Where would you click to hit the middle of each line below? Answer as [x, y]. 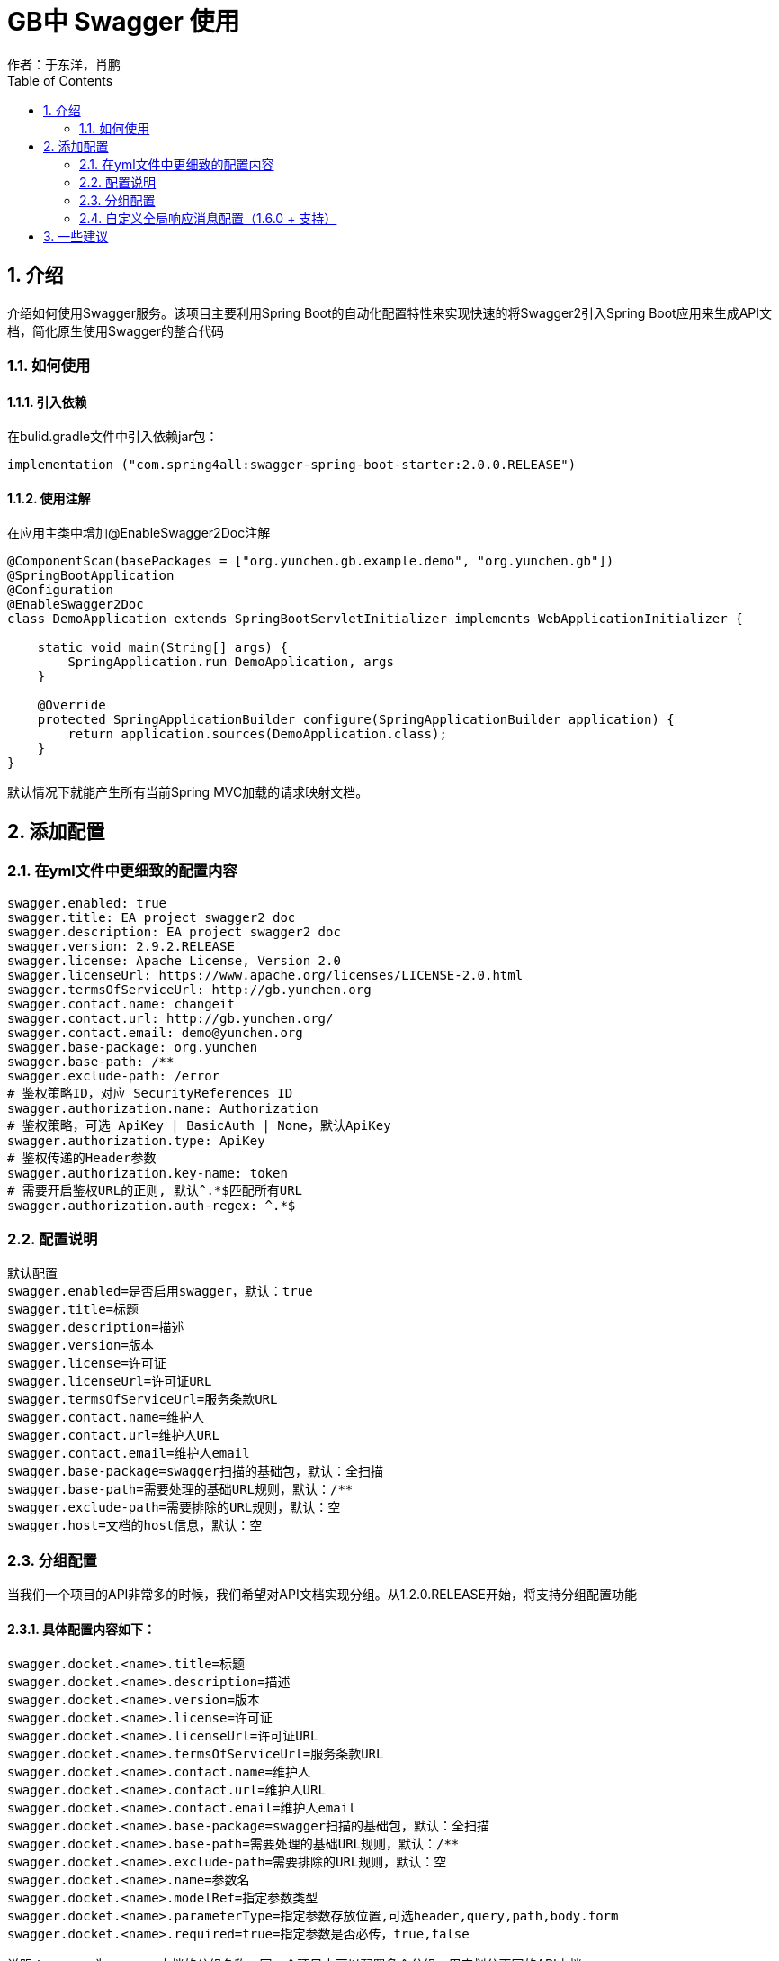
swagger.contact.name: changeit [121, 1003]
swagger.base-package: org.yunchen [133, 1047]
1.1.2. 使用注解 [49, 498]
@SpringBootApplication [91, 576]
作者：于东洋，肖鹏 [64, 64]
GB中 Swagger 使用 [124, 22]
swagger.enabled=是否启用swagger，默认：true [160, 1292]
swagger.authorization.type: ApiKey [136, 1140]
